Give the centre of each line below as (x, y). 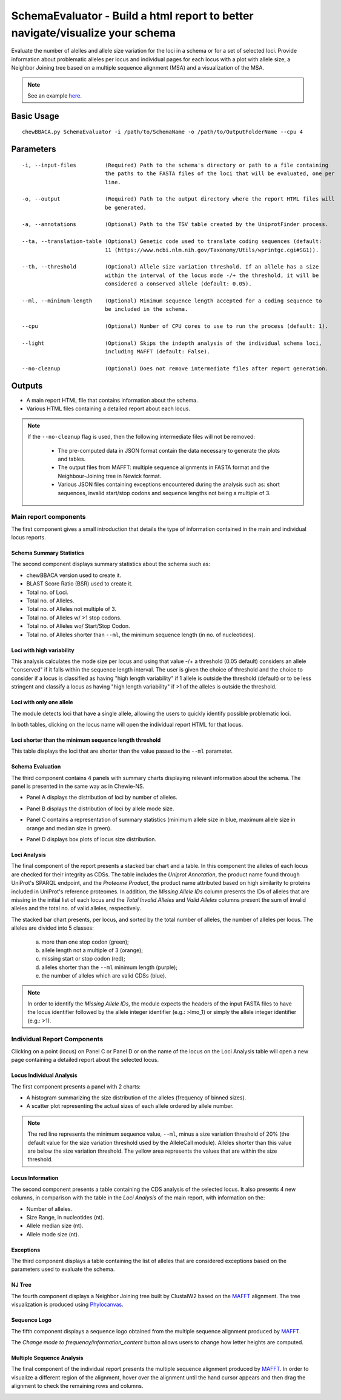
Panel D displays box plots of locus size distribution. (91, 839)
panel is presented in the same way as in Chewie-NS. (78, 786)
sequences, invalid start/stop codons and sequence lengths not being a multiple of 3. (164, 493)
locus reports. (28, 538)
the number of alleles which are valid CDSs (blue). (104, 976)
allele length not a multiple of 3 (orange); (92, 950)
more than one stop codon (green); (85, 942)
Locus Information (35, 1178)
